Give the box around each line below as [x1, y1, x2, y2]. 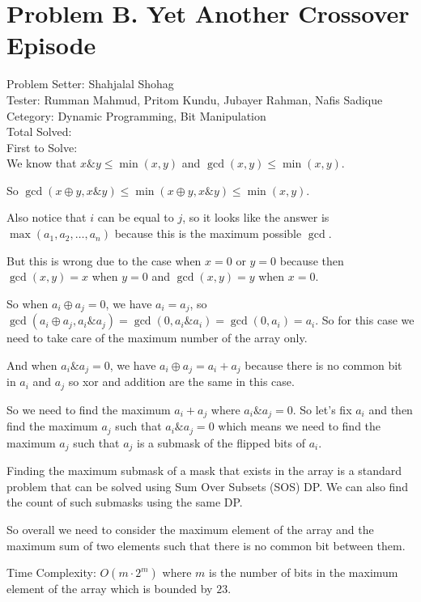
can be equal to [97, 209, 174, 226]
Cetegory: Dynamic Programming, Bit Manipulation [6, 107, 266, 124]
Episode [6, 28, 96, 61]
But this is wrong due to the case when [6, 252, 202, 269]
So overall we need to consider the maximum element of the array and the [6, 520, 374, 537]
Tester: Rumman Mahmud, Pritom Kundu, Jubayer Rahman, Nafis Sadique [6, 91, 383, 108]
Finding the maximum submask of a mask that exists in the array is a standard [6, 462, 402, 479]
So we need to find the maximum [6, 401, 171, 418]
